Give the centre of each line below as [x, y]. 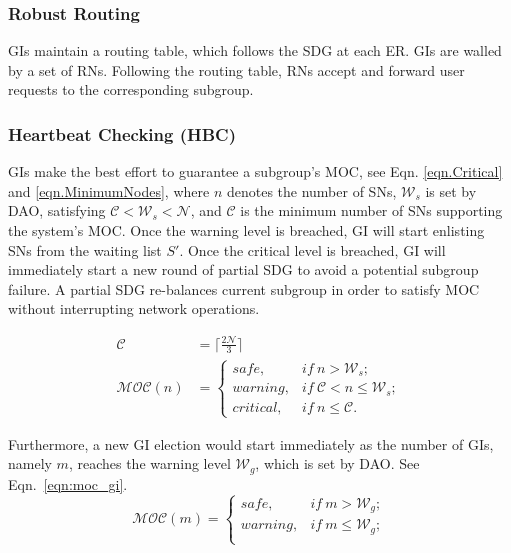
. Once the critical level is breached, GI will [312, 249]
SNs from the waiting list [85, 249]
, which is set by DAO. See [337, 463]
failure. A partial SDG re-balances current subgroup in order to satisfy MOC [244, 288]
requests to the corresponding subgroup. [131, 89]
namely [30, 463]
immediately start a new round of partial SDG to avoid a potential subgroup [243, 269]
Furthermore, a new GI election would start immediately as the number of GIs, [251, 443]
